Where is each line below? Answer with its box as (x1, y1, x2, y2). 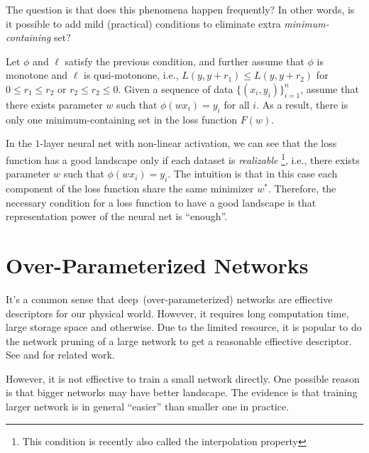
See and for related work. (6, 347, 115, 362)
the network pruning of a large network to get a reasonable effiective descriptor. (6, 333, 352, 348)
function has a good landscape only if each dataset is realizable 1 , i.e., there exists (6, 150, 360, 167)
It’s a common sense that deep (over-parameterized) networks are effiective (6, 291, 333, 306)
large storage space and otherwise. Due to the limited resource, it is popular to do (6, 320, 362, 334)
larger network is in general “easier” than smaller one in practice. (6, 399, 290, 414)
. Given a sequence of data (118, 81, 233, 96)
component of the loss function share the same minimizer (6, 181, 254, 195)
